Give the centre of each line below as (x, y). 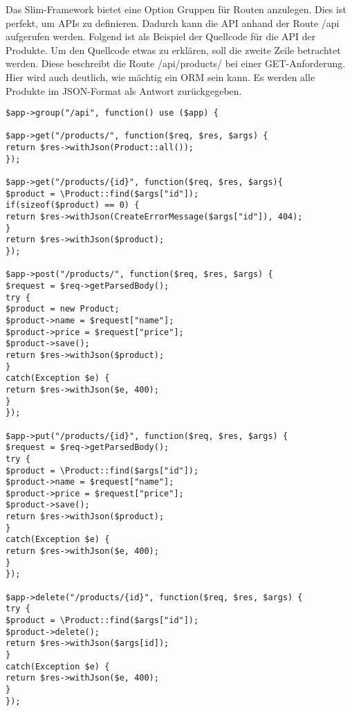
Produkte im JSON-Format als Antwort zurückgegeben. (124, 90)
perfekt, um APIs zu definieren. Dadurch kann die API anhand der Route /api (173, 22)
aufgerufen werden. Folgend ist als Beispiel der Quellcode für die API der (161, 36)
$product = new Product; (63, 309)
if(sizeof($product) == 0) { (73, 205)
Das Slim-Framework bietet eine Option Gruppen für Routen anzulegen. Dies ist (176, 9)
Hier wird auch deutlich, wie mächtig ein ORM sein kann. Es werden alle (160, 76)
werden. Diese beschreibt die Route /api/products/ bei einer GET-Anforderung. (176, 63)
